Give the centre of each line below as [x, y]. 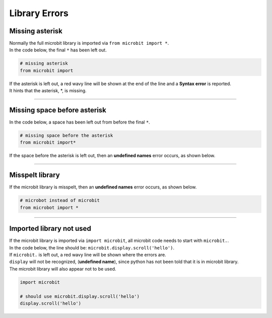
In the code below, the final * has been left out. [58, 50]
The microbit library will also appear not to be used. [63, 269]
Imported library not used [50, 229]
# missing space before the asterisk [66, 136]
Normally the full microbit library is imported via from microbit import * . [89, 43]
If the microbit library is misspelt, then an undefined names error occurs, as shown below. [103, 187]
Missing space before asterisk [58, 110]
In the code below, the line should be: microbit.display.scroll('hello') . [92, 247]
